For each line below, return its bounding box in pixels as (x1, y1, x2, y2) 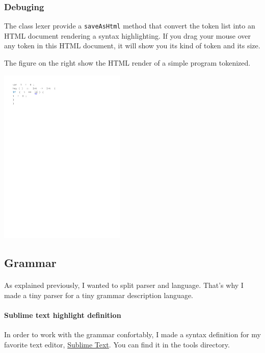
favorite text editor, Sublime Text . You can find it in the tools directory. (4, 339, 230, 349)
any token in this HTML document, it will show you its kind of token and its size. (4, 40, 260, 51)
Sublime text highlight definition (4, 309, 121, 320)
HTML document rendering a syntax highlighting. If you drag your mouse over (4, 30, 251, 41)
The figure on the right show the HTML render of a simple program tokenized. (4, 57, 251, 68)
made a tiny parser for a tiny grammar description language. (4, 289, 194, 300)
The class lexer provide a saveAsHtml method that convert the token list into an (4, 20, 255, 31)
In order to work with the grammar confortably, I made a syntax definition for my (4, 329, 261, 340)
